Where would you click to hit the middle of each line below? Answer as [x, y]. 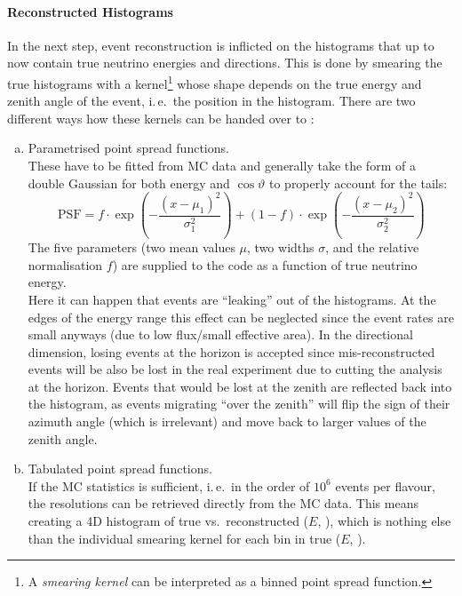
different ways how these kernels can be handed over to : [161, 118]
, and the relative [372, 247]
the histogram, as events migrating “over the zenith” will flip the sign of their [239, 404]
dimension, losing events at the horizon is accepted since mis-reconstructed [231, 351]
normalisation [65, 264]
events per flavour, [385, 485]
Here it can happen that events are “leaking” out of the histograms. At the [232, 299]
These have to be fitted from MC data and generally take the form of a [222, 166]
